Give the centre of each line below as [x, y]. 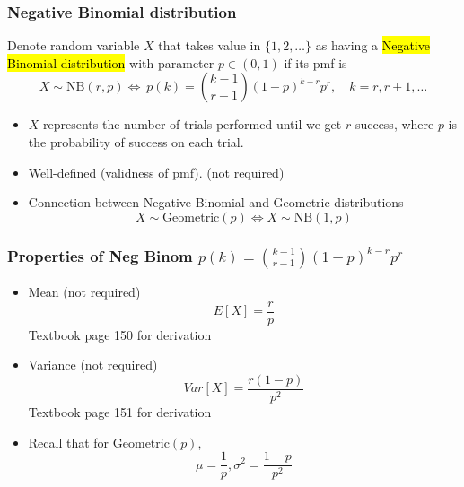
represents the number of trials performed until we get [193, 124]
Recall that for [69, 442]
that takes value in [210, 45]
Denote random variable [74, 45]
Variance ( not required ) [93, 365]
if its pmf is [315, 62]
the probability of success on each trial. [136, 142]
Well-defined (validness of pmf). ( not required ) [156, 172]
